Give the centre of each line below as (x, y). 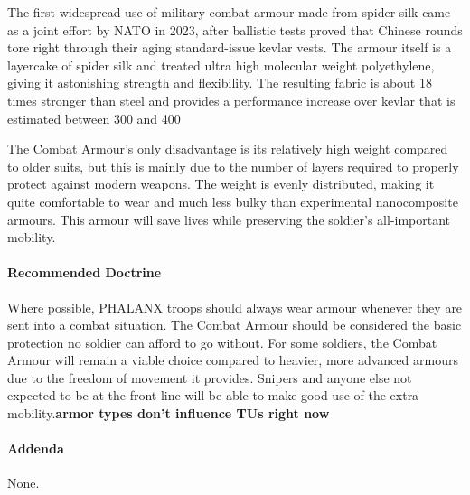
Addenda (36, 448)
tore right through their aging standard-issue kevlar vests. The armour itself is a (230, 47)
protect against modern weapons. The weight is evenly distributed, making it (221, 184)
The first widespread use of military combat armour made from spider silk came (229, 12)
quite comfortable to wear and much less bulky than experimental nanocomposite (233, 201)
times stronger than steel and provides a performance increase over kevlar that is (231, 100)
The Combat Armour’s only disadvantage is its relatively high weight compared (228, 149)
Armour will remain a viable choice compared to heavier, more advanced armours (233, 360)
